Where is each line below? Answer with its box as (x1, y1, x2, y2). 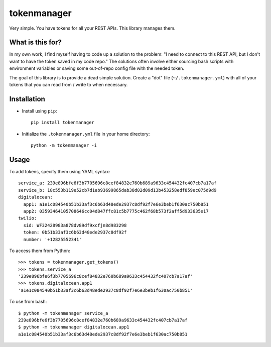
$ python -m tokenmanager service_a (18, 310, 108, 316)
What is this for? (9, 38, 62, 47)
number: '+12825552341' (23, 237, 82, 242)
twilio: (18, 215, 37, 221)
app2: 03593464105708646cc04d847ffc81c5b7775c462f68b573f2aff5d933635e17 (23, 208, 209, 214)
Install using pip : (22, 108, 57, 114)
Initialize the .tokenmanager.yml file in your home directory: (22, 131, 150, 137)
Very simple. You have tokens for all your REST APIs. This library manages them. (9, 25, 176, 31)
